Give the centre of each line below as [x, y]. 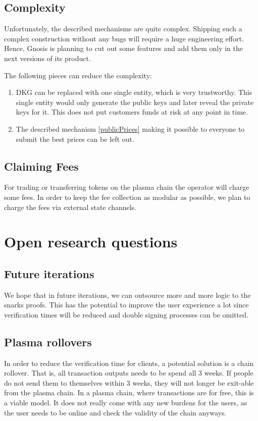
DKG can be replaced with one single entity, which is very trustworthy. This [134, 92]
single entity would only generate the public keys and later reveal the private [135, 102]
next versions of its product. [47, 58]
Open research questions [91, 242]
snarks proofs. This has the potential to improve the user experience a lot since [126, 305]
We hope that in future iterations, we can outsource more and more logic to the [127, 295]
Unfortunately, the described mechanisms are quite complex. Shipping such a [123, 29]
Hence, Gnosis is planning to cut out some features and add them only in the [124, 48]
